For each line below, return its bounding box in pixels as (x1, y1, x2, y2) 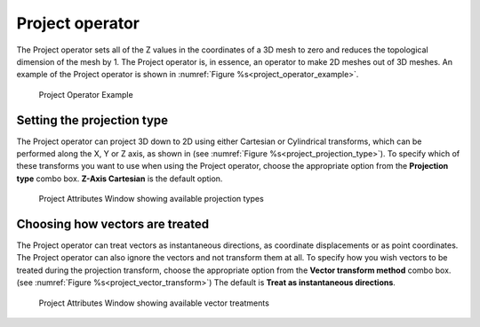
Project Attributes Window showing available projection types (38, 194, 264, 204)
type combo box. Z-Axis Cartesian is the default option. (16, 173, 223, 184)
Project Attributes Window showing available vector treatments (38, 298, 270, 308)
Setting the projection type (16, 112, 169, 128)
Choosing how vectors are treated (16, 217, 209, 231)
